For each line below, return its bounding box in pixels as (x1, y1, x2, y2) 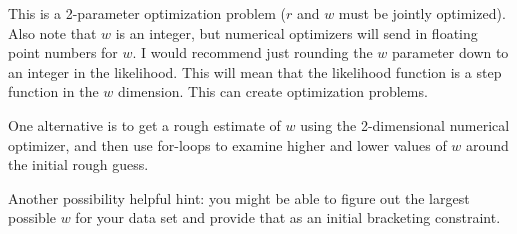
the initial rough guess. (8, 154, 149, 175)
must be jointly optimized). (338, 3, 506, 23)
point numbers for (8, 42, 118, 63)
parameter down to (392, 42, 509, 63)
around (466, 134, 509, 155)
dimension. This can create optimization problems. (118, 81, 428, 102)
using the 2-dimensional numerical (300, 114, 510, 135)
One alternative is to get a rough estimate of (8, 114, 281, 135)
